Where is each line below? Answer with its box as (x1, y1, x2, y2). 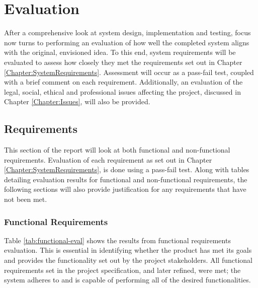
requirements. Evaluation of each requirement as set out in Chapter (4, 154, 212, 165)
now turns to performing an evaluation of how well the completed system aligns (4, 37, 249, 47)
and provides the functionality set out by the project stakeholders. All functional (4, 255, 252, 265)
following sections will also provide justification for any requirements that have (4, 184, 246, 194)
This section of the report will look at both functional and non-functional (4, 145, 230, 155)
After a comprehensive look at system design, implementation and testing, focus (4, 27, 251, 38)
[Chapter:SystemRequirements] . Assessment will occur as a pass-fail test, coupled (4, 66, 254, 77)
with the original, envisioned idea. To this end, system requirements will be (4, 47, 236, 57)
